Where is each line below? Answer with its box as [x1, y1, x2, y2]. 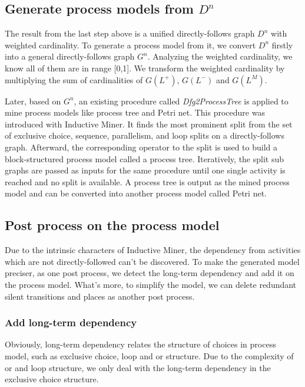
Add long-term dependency [5, 315, 137, 330]
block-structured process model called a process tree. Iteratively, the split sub [5, 152, 284, 165]
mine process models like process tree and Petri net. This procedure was [5, 106, 265, 119]
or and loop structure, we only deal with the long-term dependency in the [5, 361, 271, 373]
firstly [271, 38, 293, 51]
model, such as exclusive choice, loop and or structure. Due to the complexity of [5, 349, 294, 362]
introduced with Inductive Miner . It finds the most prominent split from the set [5, 117, 293, 130]
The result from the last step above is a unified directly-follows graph [5, 27, 255, 40]
